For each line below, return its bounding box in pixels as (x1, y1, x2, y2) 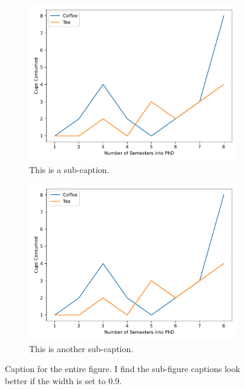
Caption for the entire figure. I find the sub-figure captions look (5, 362, 240, 375)
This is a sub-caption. (29, 163, 109, 175)
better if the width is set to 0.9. (5, 374, 122, 387)
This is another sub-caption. (29, 342, 134, 355)
